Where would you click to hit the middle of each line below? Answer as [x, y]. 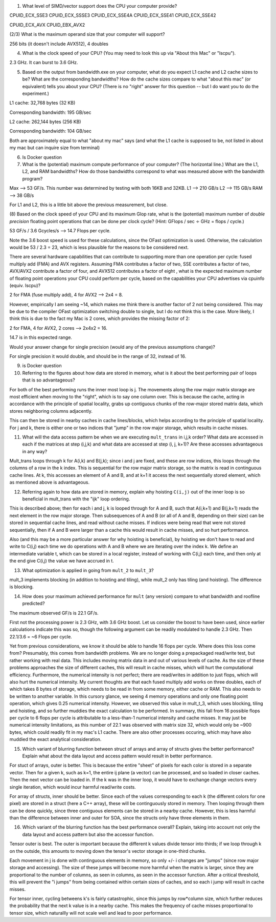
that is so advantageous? [49, 380]
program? [32, 178]
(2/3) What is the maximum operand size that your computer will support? [87, 34]
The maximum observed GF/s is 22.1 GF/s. [54, 613]
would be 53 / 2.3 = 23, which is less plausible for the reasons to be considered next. [99, 247]
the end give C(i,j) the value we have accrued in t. [62, 561]
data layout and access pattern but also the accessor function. [88, 834]
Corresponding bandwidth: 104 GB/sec [51, 131]
